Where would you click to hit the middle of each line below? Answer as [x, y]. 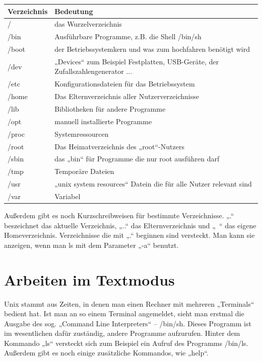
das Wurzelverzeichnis [88, 24]
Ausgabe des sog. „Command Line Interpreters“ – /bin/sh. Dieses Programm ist [128, 323]
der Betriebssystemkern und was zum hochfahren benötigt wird [152, 49]
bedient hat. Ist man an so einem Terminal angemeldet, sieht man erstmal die [124, 313]
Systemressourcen [82, 133]
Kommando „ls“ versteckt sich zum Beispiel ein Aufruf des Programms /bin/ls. [126, 343]
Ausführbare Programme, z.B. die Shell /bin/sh [128, 36]
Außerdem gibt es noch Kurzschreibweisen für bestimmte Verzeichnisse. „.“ [119, 215]
